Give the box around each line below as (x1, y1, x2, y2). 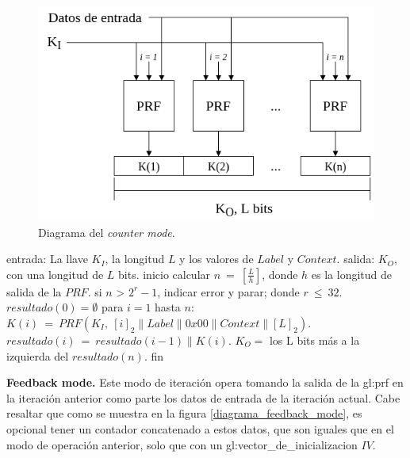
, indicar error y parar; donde (157, 283, 300, 300)
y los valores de (179, 250, 254, 267)
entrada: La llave (6, 250, 88, 267)
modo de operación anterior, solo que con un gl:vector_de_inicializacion (6, 436, 358, 452)
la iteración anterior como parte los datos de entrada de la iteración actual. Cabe (6, 389, 400, 406)
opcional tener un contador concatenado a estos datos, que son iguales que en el (6, 420, 394, 437)
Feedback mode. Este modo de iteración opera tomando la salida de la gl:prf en (6, 374, 404, 391)
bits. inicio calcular (118, 265, 211, 282)
